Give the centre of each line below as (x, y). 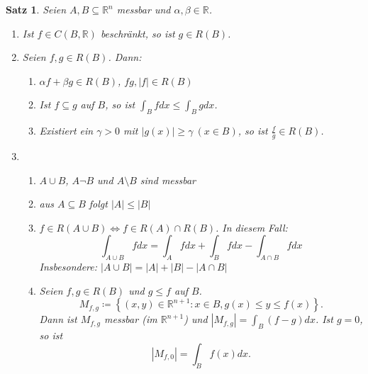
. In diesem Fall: (252, 227)
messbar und (144, 9)
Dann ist (58, 319)
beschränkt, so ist (138, 33)
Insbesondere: (68, 267)
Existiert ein (66, 131)
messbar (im (131, 319)
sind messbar (168, 180)
